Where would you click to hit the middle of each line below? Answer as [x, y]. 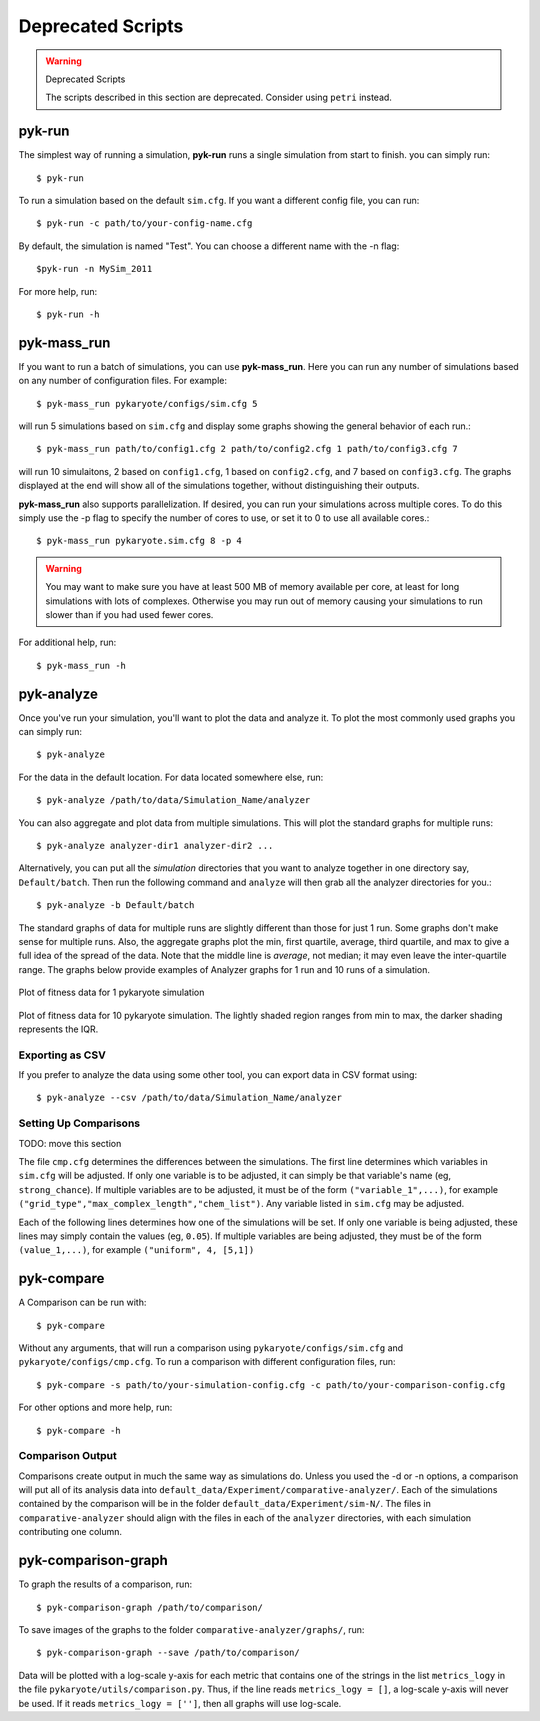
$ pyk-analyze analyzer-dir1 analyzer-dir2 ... [155, 845]
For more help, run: [58, 291]
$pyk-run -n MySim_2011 [94, 269]
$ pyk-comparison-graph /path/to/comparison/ [150, 1607]
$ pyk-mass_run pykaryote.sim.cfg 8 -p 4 [139, 541]
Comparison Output [67, 1456]
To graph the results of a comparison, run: [105, 1584]
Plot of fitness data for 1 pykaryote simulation [111, 992]
